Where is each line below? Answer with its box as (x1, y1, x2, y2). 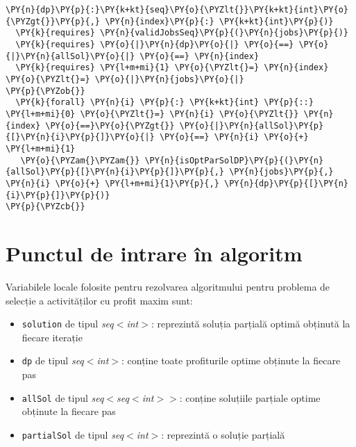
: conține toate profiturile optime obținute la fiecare (121, 353, 341, 368)
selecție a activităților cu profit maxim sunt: (6, 293, 193, 307)
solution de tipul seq (22, 316, 114, 331)
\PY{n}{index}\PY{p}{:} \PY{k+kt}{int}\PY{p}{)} (105, 16, 334, 26)
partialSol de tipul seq (22, 427, 124, 441)
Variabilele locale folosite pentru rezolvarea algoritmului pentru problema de (6, 279, 330, 293)
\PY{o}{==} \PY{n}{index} (139, 51, 260, 61)
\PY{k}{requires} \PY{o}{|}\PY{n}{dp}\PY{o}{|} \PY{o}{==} (15, 39, 294, 49)
